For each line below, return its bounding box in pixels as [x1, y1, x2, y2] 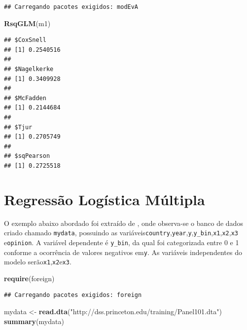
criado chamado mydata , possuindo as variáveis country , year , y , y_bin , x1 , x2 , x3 [4, 227, 238, 238]
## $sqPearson [4, 152, 50, 160]
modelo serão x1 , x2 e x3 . [4, 257, 71, 267]
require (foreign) [4, 273, 55, 283]
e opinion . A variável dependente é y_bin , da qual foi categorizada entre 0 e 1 [4, 237, 239, 247]
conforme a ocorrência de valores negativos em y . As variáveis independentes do [4, 247, 242, 257]
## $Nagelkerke [4, 65, 54, 73]
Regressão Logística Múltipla [4, 189, 205, 209]
